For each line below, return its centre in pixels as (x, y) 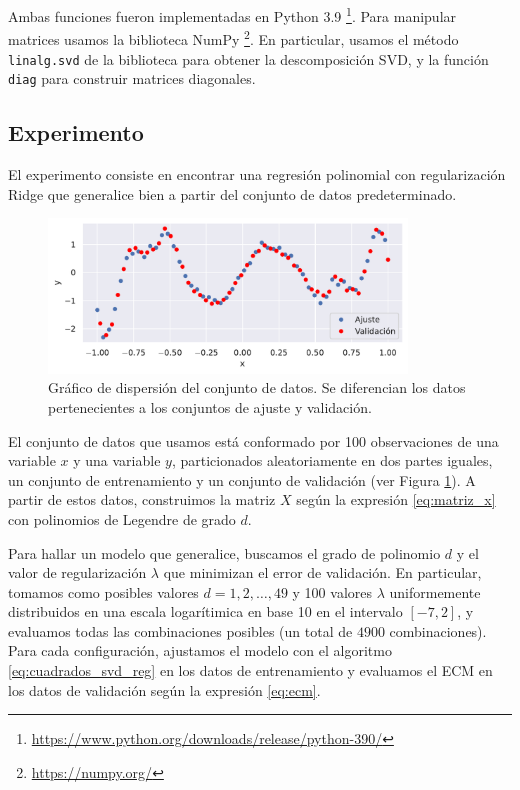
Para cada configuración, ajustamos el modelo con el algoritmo (200, 650)
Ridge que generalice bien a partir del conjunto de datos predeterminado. (232, 193)
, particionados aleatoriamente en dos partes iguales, (332, 460)
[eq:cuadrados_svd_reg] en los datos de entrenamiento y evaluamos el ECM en (250, 670)
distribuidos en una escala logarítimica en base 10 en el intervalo (205, 611)
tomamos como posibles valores (103, 591)
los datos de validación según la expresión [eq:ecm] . (164, 689)
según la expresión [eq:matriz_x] (396, 499)
